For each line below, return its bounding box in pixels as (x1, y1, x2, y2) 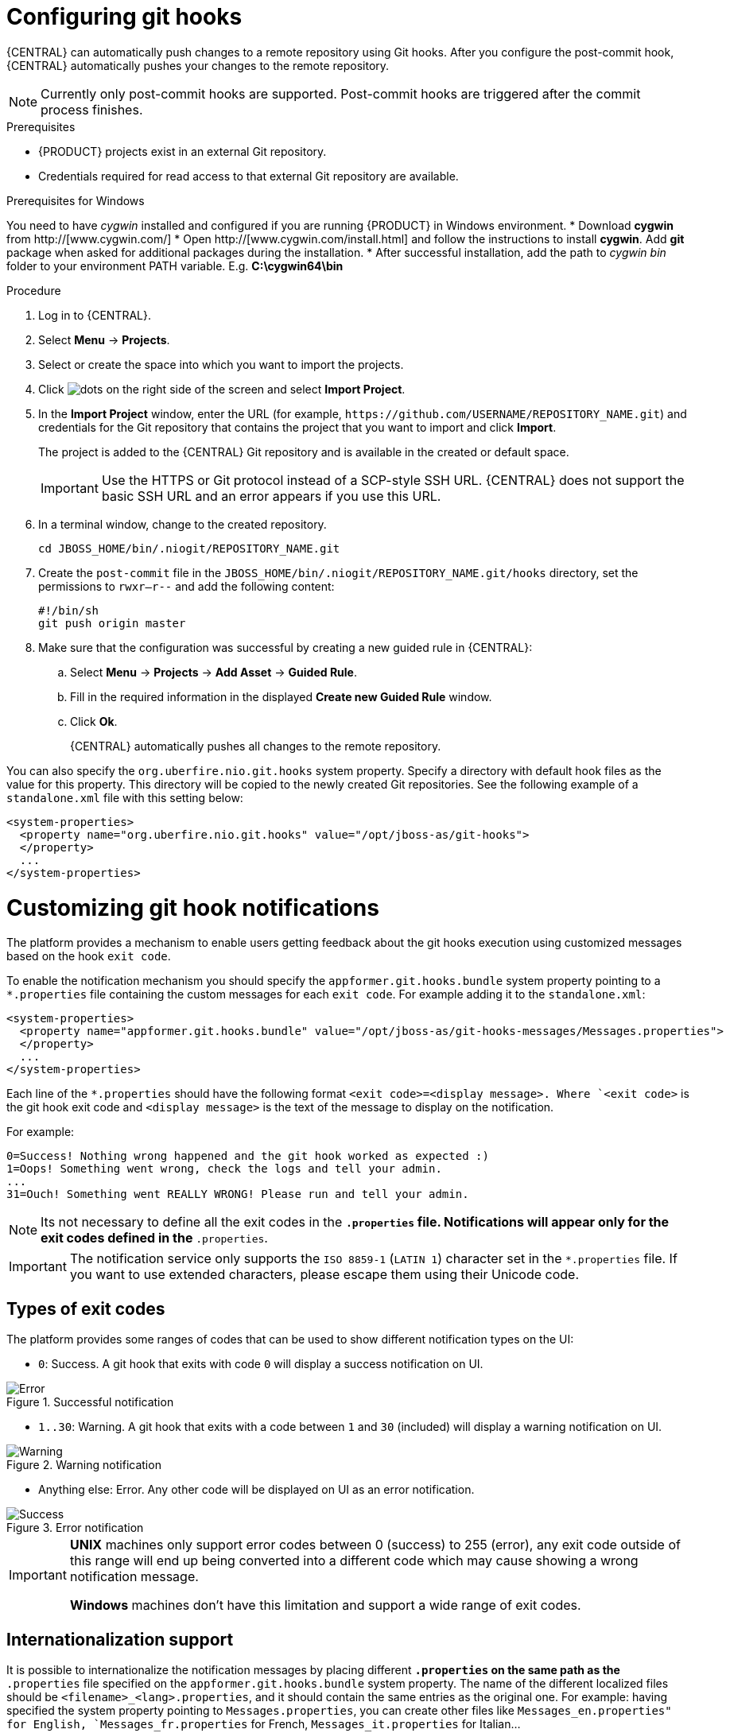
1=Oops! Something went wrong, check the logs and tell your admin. (6, 1162, 442, 1176)
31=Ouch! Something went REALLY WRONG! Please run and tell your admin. (6, 1188, 469, 1201)
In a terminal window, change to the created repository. (38, 517, 327, 531)
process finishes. (41, 101, 143, 118)
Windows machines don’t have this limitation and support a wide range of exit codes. (69, 1597, 581, 1614)
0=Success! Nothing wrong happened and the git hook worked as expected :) (6, 1150, 489, 1163)
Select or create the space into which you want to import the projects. (38, 357, 404, 371)
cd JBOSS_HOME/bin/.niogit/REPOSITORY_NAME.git (38, 541, 340, 555)
